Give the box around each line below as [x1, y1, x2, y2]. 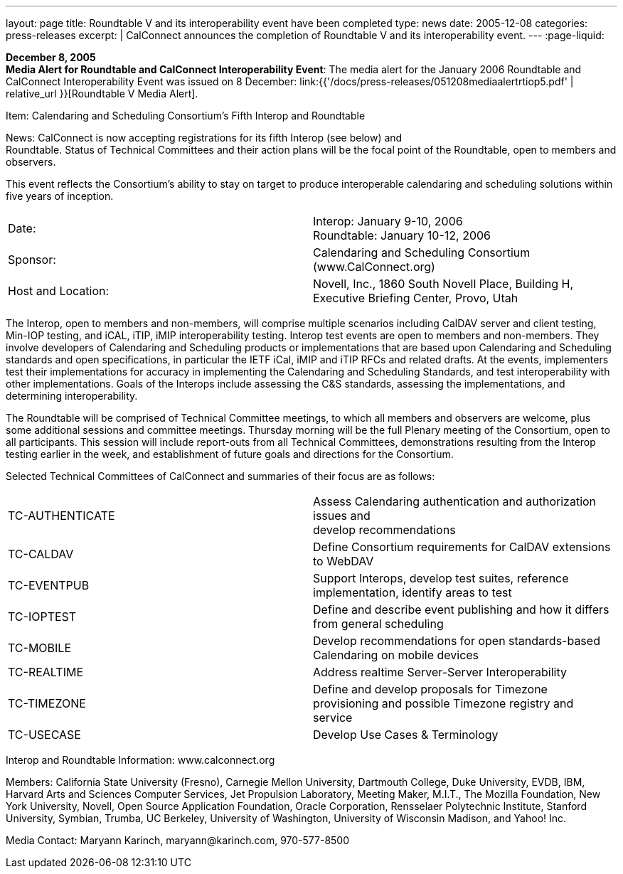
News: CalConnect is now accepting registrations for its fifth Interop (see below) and [6, 132, 403, 144]
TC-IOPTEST [8, 609, 77, 624]
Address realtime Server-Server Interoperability [313, 665, 568, 679]
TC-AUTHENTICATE [8, 508, 115, 523]
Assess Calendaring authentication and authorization [313, 494, 597, 508]
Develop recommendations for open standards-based [313, 634, 600, 648]
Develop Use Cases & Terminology [313, 728, 499, 742]
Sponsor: [8, 252, 56, 267]
